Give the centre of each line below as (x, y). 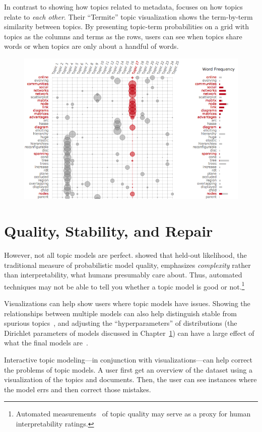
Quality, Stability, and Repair (109, 230)
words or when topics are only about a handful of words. (91, 46)
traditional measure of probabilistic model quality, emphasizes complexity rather (127, 265)
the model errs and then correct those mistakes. (78, 389)
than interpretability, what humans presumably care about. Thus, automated (123, 275)
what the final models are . (46, 343)
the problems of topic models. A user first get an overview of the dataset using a (128, 369)
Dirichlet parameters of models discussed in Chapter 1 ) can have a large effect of (129, 333)
